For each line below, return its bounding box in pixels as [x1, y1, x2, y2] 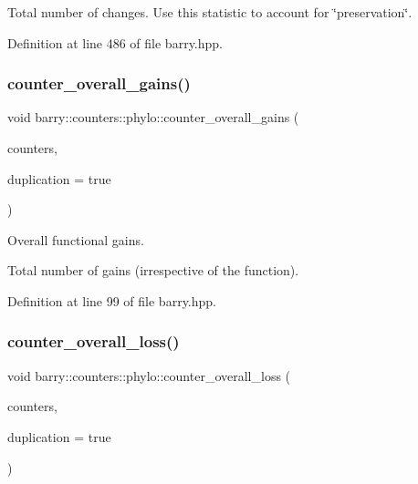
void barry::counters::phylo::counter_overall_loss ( [7, 366, 291, 385]
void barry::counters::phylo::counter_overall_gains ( [7, 108, 299, 127]
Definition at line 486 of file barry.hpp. [7, 33, 223, 52]
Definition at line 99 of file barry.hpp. [7, 291, 216, 310]
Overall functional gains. [7, 230, 144, 249]
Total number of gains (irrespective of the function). [7, 261, 299, 280]
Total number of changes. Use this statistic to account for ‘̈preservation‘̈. [7, 3, 413, 21]
